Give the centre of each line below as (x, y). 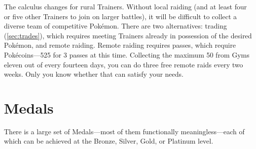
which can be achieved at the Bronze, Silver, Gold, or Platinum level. (109, 141)
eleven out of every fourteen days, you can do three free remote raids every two (124, 64)
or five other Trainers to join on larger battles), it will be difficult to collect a (121, 16)
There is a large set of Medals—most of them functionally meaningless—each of (124, 131)
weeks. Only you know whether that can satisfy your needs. (94, 74)
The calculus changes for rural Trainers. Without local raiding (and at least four (126, 6)
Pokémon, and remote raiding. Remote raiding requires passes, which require (120, 45)
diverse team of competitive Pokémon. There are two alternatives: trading (116, 26)
